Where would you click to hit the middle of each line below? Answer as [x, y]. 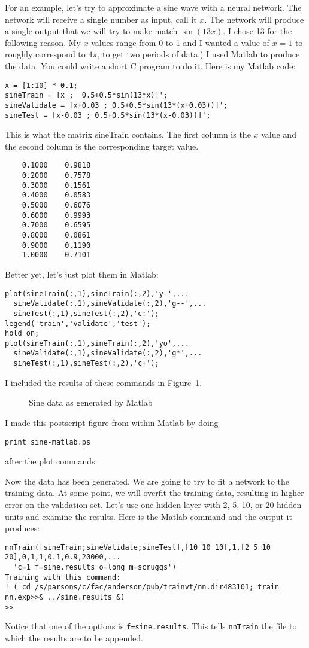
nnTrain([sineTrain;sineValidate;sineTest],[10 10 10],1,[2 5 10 [138, 547]
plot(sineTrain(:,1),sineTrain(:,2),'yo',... [97, 343]
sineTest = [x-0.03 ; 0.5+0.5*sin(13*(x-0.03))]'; [108, 115]
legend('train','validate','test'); [78, 323]
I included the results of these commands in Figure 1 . [104, 382]
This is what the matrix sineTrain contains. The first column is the [128, 134]
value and [279, 134]
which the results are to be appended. [74, 638]
